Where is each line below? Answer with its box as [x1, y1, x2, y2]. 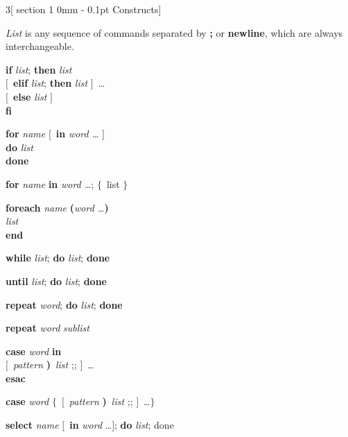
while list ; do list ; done [6, 250, 110, 265]
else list [12, 89, 47, 103]
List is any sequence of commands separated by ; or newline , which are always [6, 25, 343, 40]
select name [6, 418, 59, 432]
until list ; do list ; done [6, 273, 107, 288]
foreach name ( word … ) [6, 200, 109, 214]
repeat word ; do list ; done [6, 297, 123, 311]
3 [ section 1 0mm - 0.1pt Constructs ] [6, 2, 162, 16]
